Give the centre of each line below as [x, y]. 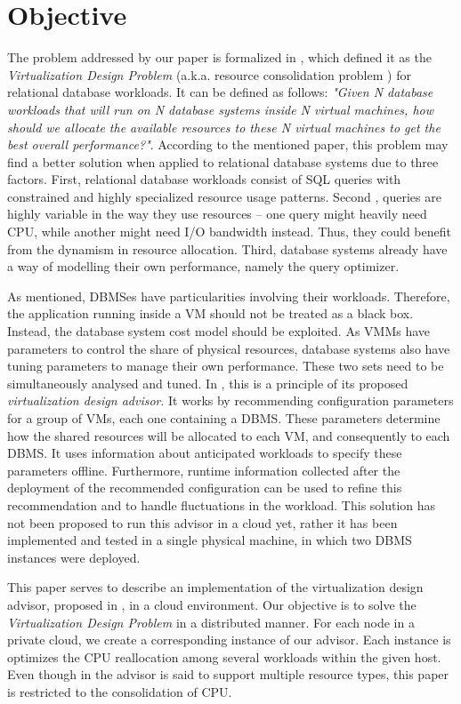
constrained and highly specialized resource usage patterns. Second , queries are [224, 196]
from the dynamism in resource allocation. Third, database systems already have [227, 248]
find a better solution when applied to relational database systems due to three [223, 161]
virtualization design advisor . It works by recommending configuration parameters [230, 400]
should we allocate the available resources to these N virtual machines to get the [224, 127]
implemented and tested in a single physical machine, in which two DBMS [210, 540]
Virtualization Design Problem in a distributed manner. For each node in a [211, 622]
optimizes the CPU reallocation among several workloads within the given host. [224, 656]
